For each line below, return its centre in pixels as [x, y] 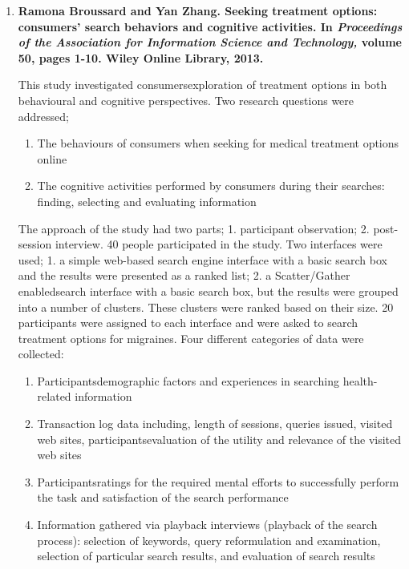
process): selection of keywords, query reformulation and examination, [209, 540]
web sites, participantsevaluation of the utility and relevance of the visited [219, 439]
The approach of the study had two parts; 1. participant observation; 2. [194, 228]
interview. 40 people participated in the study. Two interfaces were [219, 244]
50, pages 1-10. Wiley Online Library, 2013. [141, 57]
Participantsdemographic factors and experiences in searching [188, 380]
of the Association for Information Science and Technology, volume [210, 42]
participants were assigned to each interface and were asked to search [188, 323]
